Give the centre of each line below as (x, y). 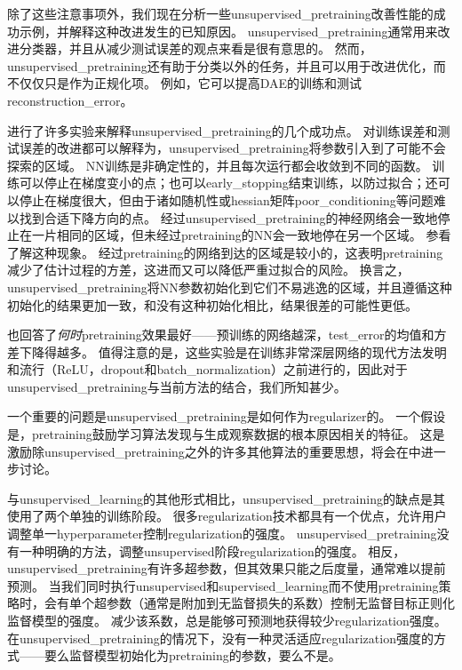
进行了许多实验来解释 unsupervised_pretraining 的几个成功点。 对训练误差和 (223, 130)
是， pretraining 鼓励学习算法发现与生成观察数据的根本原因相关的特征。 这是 (226, 434)
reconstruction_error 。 (70, 100)
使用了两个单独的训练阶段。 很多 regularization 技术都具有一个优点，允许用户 (227, 516)
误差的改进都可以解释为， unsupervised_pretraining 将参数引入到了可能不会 (232, 148)
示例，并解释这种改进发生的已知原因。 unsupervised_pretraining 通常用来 (228, 31)
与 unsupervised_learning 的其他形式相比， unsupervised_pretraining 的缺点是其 (226, 498)
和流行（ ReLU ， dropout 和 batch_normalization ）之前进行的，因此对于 (207, 369)
